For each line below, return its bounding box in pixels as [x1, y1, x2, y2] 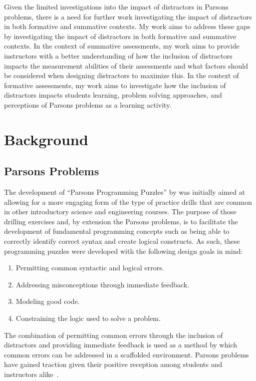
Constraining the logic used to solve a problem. [16, 313, 161, 323]
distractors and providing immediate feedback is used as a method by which [4, 339, 237, 350]
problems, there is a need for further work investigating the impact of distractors [4, 11, 252, 22]
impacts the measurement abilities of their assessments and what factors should [4, 60, 248, 71]
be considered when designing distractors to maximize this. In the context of [4, 70, 239, 81]
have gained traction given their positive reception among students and [4, 359, 222, 369]
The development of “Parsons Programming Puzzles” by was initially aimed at [4, 187, 245, 197]
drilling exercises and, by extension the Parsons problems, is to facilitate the [4, 216, 238, 226]
